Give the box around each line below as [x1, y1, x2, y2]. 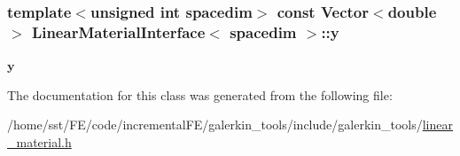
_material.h [7, 132, 72, 151]
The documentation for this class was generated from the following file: [7, 85, 393, 104]
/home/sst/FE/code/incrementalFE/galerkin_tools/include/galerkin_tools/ [7, 115, 423, 134]
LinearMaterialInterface [31, 20, 206, 43]
